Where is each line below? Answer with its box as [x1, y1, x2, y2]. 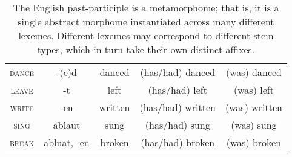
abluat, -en [44, 135, 90, 149]
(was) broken [226, 135, 282, 149]
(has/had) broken [141, 135, 215, 149]
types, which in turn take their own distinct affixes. [37, 42, 255, 56]
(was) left [234, 83, 274, 97]
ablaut [53, 118, 81, 132]
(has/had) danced [140, 65, 216, 79]
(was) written [225, 100, 282, 114]
